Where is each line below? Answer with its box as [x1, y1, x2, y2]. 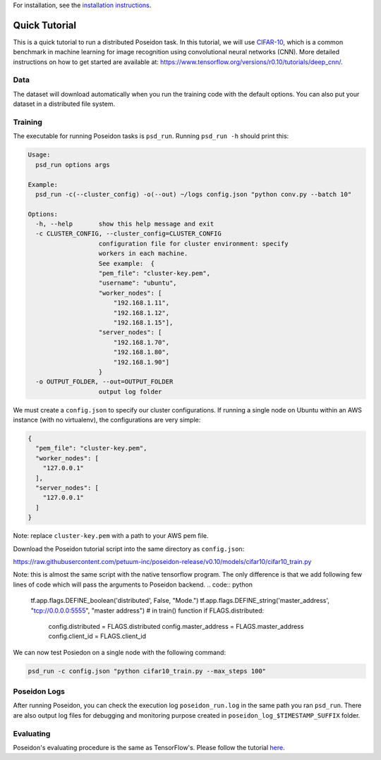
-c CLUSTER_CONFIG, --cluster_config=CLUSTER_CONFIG [35, 230, 222, 238]
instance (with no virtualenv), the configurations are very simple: [13, 416, 201, 424]
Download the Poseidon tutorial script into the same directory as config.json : [13, 544, 245, 553]
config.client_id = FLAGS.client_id [48, 632, 147, 641]
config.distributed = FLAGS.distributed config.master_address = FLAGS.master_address [48, 622, 304, 630]
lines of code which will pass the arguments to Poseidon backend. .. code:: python [13, 580, 253, 589]
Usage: [28, 151, 51, 159]
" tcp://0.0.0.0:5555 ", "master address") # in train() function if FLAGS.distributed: [30, 606, 265, 615]
